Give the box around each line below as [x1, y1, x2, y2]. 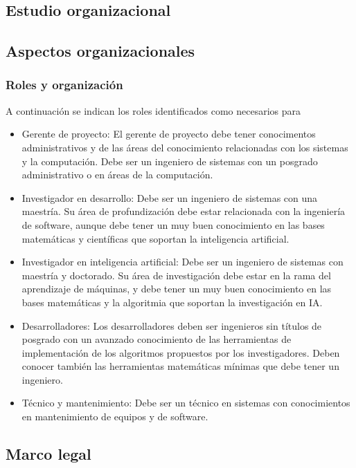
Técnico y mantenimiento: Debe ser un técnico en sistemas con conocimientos [21, 395, 350, 410]
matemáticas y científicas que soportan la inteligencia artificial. [21, 231, 290, 245]
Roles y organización [6, 76, 123, 93]
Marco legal [6, 443, 91, 465]
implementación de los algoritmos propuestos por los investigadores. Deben [21, 345, 340, 359]
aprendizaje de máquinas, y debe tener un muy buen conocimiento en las [21, 281, 332, 296]
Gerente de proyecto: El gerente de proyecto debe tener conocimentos [21, 127, 316, 141]
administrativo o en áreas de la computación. [21, 167, 213, 182]
